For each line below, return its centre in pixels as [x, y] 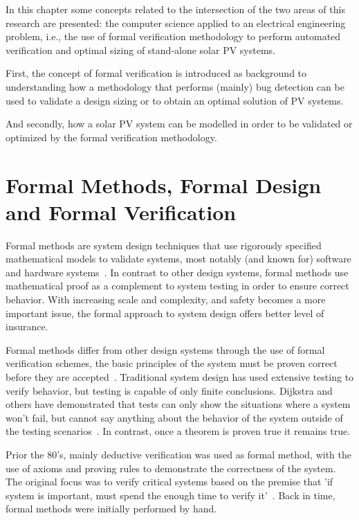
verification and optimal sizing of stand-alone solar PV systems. [141, 50]
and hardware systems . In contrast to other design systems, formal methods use [177, 272]
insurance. [27, 326]
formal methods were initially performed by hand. [111, 509]
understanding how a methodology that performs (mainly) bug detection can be [175, 86]
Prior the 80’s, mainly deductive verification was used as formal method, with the [178, 454]
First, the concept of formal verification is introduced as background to [156, 73]
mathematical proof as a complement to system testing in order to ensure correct [177, 286]
